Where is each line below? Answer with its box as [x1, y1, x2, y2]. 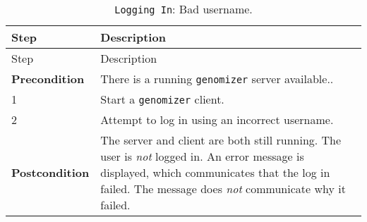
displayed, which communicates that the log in [100, 164, 330, 180]
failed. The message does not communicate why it [100, 180, 346, 197]
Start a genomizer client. [100, 91, 224, 107]
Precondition [11, 70, 85, 87]
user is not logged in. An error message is [100, 148, 304, 164]
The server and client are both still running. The [100, 132, 342, 148]
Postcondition [11, 164, 90, 180]
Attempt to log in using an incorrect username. [100, 111, 334, 128]
